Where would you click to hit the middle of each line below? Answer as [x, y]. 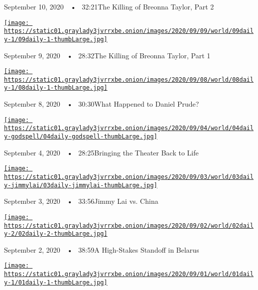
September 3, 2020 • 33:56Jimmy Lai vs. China [81, 201]
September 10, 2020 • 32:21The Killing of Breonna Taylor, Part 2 [109, 6]
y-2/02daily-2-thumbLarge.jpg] [56, 234]
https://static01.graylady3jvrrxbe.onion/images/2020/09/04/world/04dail [129, 128]
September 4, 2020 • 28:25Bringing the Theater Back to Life [101, 152]
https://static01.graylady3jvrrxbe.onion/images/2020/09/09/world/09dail [129, 31]
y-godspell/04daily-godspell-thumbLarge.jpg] [81, 137]
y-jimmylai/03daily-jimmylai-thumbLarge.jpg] [81, 185]
